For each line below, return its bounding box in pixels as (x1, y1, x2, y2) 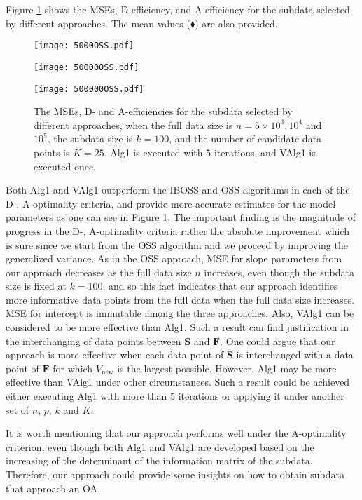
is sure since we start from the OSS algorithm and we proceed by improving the (6, 237, 348, 252)
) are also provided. (195, 15, 278, 30)
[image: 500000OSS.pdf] (34, 83, 144, 94)
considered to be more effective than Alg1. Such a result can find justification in (6, 320, 349, 335)
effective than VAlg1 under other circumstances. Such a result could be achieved (6, 374, 350, 389)
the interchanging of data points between (6, 333, 181, 348)
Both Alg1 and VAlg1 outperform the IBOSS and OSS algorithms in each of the (6, 182, 350, 197)
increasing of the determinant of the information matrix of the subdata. (6, 453, 313, 468)
